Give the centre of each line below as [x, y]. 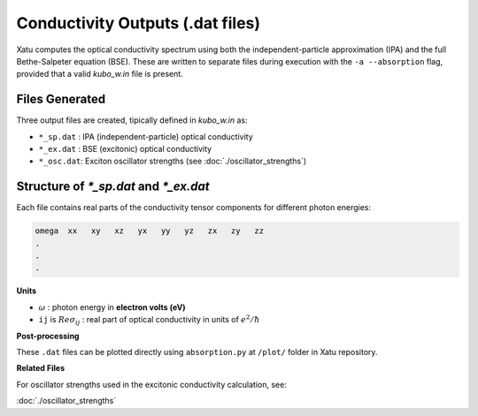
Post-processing [48, 336]
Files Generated [61, 99]
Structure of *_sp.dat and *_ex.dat [113, 187]
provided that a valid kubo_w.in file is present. [100, 74]
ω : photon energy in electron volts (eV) [112, 307]
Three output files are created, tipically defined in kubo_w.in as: [132, 120]
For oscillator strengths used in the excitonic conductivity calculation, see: [151, 384]
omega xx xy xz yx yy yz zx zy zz [150, 231]
